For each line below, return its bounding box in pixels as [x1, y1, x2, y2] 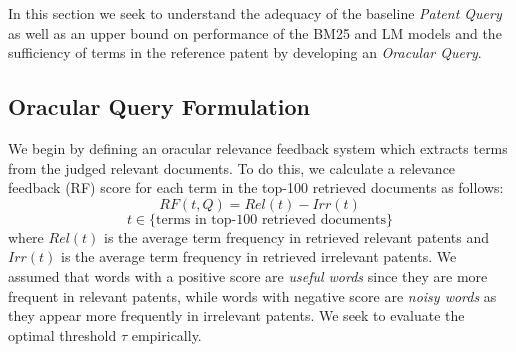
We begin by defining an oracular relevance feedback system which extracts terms [8, 137, 508, 158]
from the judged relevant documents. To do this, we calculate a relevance [8, 157, 456, 178]
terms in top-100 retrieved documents [156, 212, 387, 227]
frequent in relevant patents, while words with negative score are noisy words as [8, 285, 497, 306]
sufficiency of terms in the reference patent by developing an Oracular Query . [8, 42, 482, 63]
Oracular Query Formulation [8, 91, 310, 122]
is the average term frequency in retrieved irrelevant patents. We [61, 246, 457, 267]
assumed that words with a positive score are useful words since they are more [8, 265, 488, 286]
